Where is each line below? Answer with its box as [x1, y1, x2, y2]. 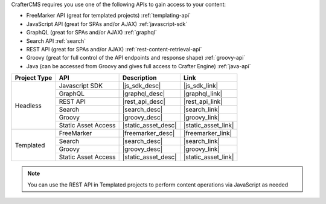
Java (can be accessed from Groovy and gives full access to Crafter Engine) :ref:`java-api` [26, 62, 251, 69]
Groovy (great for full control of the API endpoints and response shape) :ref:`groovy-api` [26, 54, 246, 62]
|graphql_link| [183, 89, 223, 98]
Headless [14, 101, 42, 110]
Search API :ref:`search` [26, 37, 86, 45]
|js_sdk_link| [183, 81, 219, 90]
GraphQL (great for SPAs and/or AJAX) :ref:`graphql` [26, 29, 157, 36]
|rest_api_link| [183, 97, 223, 106]
